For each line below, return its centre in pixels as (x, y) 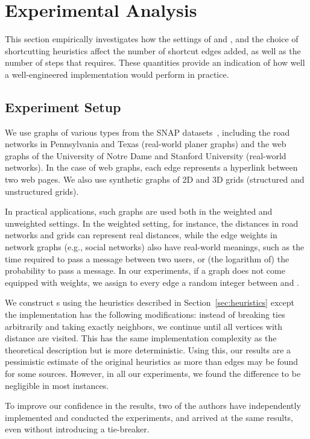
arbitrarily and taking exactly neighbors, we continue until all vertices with (144, 326)
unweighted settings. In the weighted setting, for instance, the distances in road (152, 223)
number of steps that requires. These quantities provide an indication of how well (155, 62)
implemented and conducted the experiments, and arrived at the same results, (149, 417)
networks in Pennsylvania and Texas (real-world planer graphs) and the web (146, 144)
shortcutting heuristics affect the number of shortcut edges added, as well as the (153, 50)
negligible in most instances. (57, 385)
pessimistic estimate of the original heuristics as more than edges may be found (152, 362)
